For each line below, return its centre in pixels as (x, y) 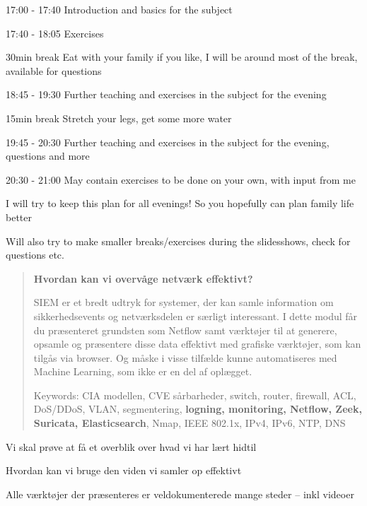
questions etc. (35, 255)
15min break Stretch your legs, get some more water (119, 118)
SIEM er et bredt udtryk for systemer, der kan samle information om (183, 302)
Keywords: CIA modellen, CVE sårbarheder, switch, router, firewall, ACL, (195, 395)
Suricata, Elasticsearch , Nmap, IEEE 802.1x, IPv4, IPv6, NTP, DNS (190, 423)
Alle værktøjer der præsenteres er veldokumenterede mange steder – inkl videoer (180, 494)
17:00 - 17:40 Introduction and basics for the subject (119, 9)
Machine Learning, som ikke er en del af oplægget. (143, 371)
